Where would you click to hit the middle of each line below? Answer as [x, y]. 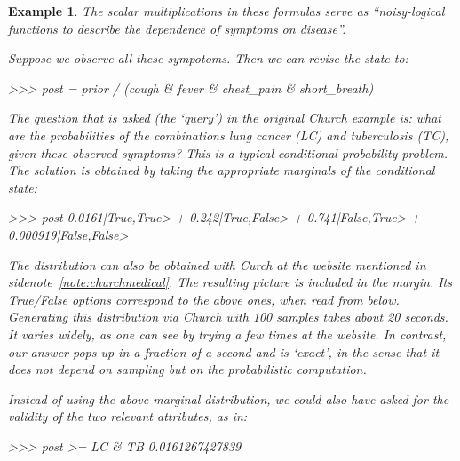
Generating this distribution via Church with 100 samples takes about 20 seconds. [228, 317]
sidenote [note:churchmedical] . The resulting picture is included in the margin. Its [230, 282]
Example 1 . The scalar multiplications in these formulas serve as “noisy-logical [226, 11]
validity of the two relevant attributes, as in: [128, 416]
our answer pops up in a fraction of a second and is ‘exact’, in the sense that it [224, 351]
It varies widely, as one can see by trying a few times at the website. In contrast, [227, 334]
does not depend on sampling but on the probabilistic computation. [187, 369]
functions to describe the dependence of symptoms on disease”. [177, 28]
